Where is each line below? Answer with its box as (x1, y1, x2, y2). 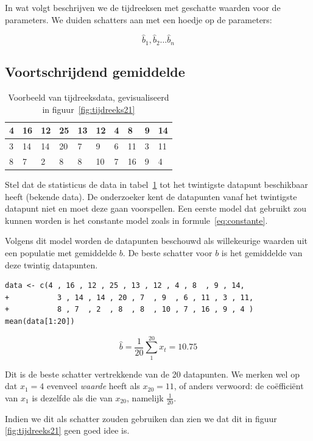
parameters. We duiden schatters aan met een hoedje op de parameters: (5, 13, 272, 26)
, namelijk (127, 391, 164, 404)
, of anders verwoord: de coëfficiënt (174, 379, 304, 392)
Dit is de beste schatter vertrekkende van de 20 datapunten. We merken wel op (5, 367, 300, 380)
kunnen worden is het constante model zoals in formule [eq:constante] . (5, 213, 268, 226)
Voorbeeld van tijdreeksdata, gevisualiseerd (8, 91, 169, 104)
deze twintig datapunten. (5, 258, 98, 271)
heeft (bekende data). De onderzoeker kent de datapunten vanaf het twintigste (5, 190, 297, 203)
